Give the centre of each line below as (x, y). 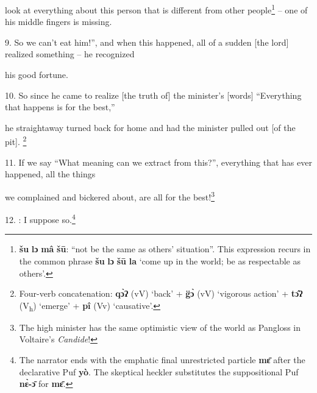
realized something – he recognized (70, 54)
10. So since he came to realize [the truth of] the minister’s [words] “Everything (153, 95)
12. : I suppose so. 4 (40, 218)
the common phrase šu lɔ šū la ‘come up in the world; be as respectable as (160, 260)
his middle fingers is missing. (59, 22)
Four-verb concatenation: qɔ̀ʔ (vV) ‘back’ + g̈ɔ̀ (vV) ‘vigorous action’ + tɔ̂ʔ (161, 293)
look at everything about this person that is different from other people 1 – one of (156, 9)
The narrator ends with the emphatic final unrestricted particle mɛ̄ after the (162, 360)
